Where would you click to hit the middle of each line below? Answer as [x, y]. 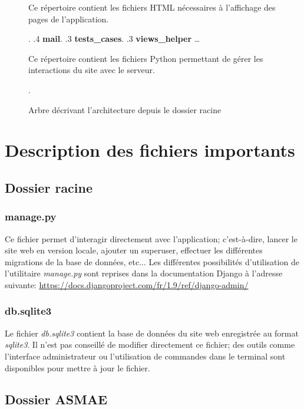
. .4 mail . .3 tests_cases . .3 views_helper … [114, 39]
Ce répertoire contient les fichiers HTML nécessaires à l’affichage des [152, 7]
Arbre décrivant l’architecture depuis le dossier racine [125, 109]
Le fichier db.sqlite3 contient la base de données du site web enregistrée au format [152, 333]
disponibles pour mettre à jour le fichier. [77, 367]
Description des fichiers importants [150, 150]
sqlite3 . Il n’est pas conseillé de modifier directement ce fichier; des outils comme [150, 344]
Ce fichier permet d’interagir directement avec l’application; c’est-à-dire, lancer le [151, 238]
